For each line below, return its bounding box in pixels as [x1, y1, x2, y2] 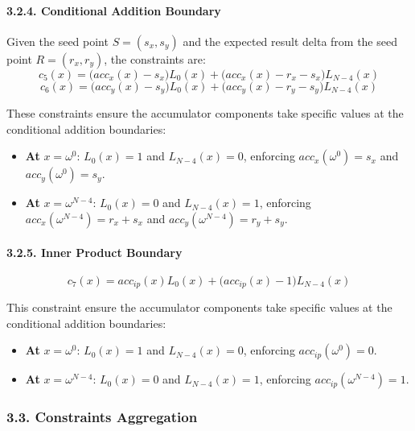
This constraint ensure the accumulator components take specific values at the [6, 299, 392, 316]
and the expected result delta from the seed [183, 32, 397, 49]
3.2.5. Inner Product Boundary [6, 243, 183, 260]
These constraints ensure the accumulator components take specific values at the [6, 105, 404, 122]
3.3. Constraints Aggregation [6, 407, 198, 427]
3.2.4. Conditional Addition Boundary [6, 2, 221, 19]
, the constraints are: [104, 50, 206, 67]
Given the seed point [6, 32, 109, 49]
